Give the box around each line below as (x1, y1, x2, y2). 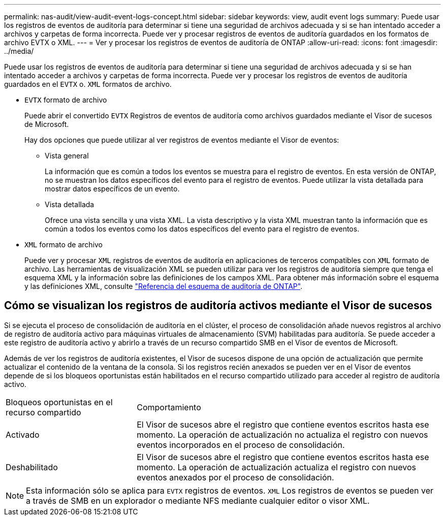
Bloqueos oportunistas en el (6, 397, 113, 407)
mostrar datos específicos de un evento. (45, 184, 180, 193)
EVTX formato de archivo (24, 95, 107, 104)
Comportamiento (137, 402, 201, 412)
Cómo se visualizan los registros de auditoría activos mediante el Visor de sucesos (4, 299, 432, 312)
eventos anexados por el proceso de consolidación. (137, 472, 334, 482)
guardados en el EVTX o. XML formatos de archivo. (4, 80, 172, 88)
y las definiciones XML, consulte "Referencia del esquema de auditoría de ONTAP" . (24, 282, 303, 290)
